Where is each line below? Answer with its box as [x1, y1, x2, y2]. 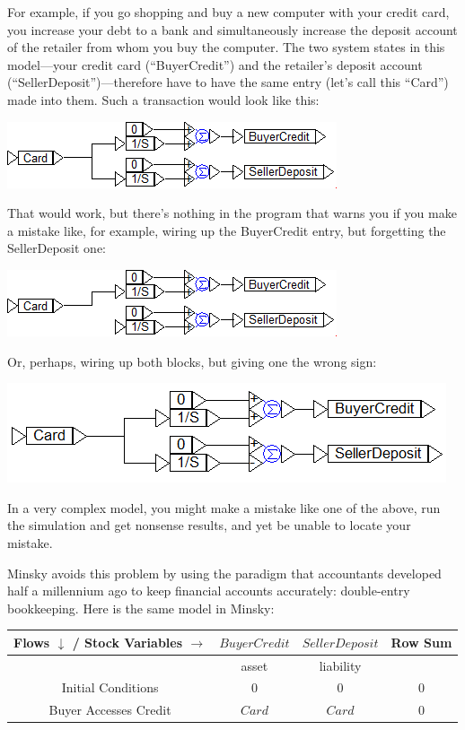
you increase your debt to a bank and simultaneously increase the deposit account [7, 20, 458, 39]
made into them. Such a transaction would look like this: [7, 90, 320, 109]
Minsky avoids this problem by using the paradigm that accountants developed [7, 563, 442, 582]
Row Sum [390, 632, 452, 651]
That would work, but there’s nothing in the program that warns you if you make [7, 204, 457, 222]
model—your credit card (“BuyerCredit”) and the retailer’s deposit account [7, 55, 423, 74]
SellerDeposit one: [7, 239, 106, 257]
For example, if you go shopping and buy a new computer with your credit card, [7, 3, 450, 21]
